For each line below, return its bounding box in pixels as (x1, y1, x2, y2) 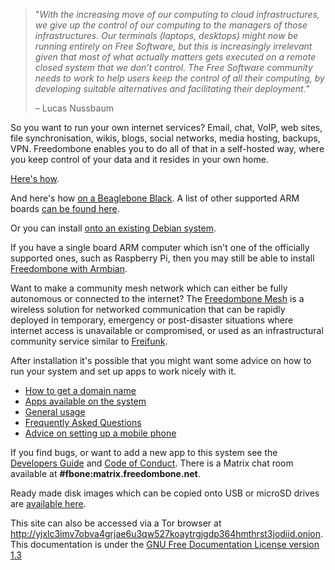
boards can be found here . (10, 203, 120, 214)
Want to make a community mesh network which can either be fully (10, 282, 288, 294)
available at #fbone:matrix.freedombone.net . (10, 468, 201, 479)
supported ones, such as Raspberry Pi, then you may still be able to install (10, 252, 315, 264)
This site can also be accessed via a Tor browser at (10, 517, 222, 529)
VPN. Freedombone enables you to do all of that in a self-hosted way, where (10, 143, 325, 154)
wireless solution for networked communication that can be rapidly (10, 304, 286, 315)
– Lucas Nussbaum (34, 102, 114, 114)
